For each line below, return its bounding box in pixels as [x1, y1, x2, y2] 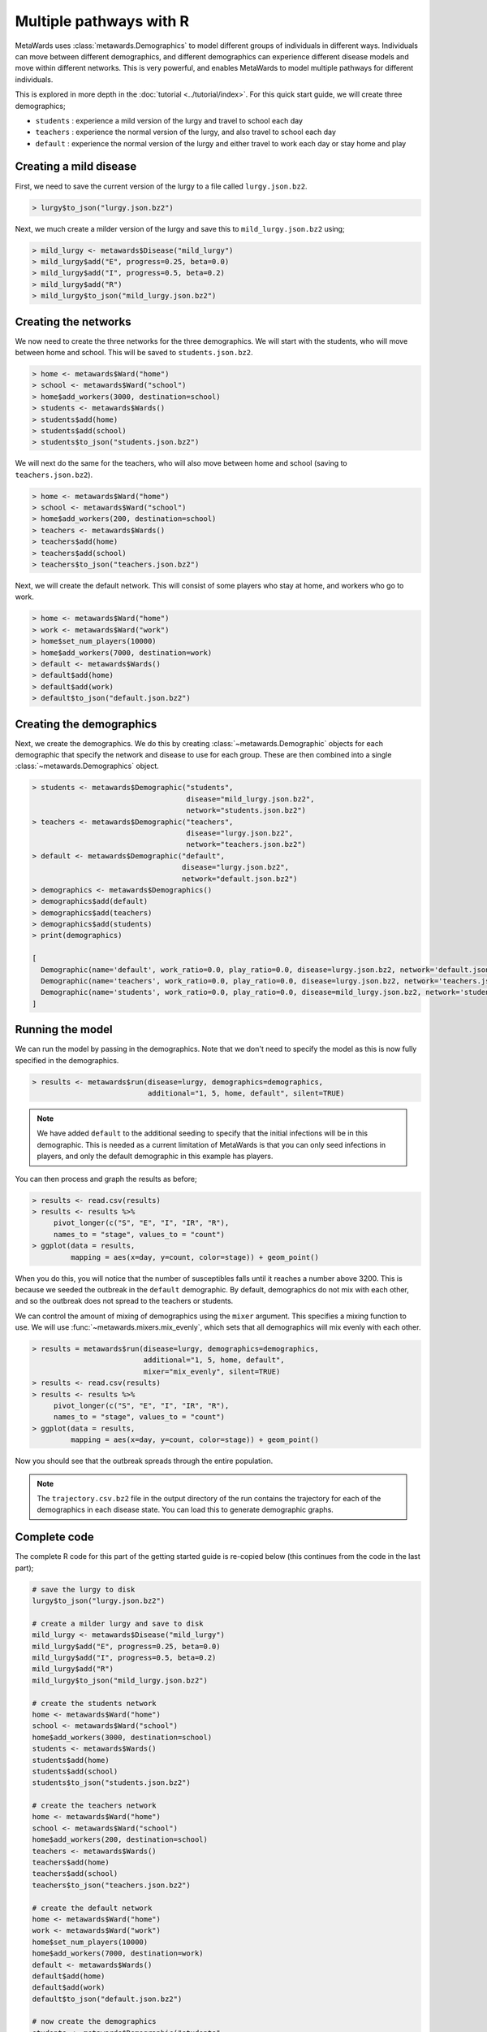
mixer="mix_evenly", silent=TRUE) [143, 1366, 281, 1376]
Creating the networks [15, 315, 131, 328]
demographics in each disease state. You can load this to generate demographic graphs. [37, 1504, 334, 1515]
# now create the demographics [32, 2017, 157, 2026]
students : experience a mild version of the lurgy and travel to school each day [35, 115, 304, 125]
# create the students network [32, 1699, 157, 1708]
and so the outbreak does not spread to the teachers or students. [15, 1296, 234, 1306]
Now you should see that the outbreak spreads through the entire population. [15, 1456, 274, 1466]
